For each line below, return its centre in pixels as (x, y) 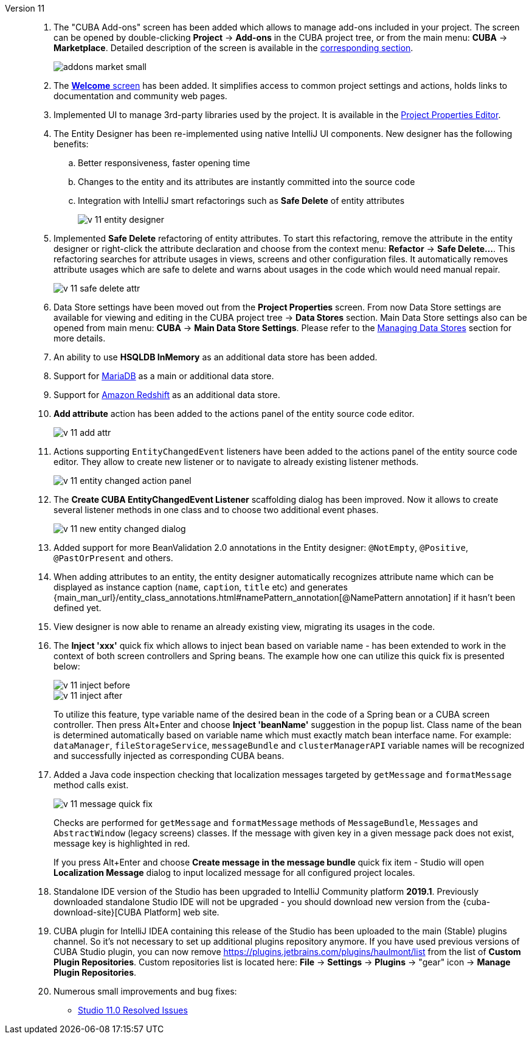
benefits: (71, 144)
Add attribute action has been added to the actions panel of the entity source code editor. (234, 414)
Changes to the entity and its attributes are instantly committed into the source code (247, 182)
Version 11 (25, 8)
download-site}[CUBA (98, 912)
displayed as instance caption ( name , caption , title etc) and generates (201, 587)
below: (67, 666)
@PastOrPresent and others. (113, 558)
